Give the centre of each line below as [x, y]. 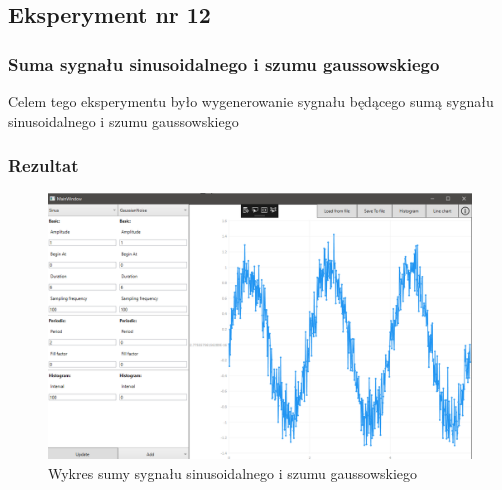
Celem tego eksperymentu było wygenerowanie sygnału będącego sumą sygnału [251, 101]
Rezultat [43, 165]
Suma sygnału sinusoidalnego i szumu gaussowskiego [224, 63]
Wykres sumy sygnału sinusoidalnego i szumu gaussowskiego [233, 472]
